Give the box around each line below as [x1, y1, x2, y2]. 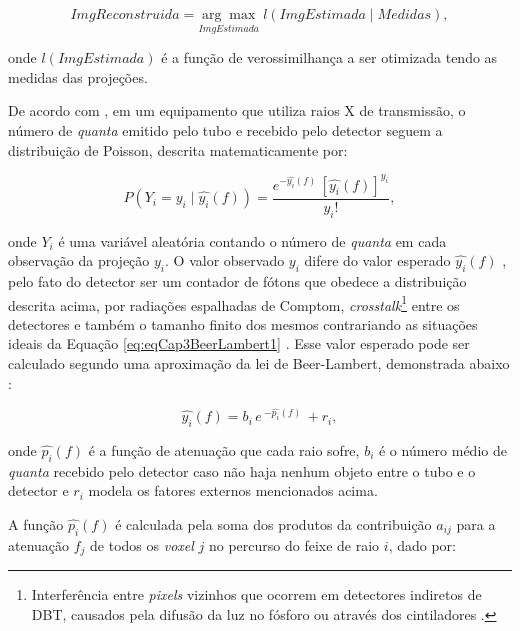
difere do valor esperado [304, 250, 451, 271]
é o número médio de [378, 439, 507, 460]
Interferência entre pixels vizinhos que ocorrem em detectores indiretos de [31, 584, 482, 605]
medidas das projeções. [8, 66, 148, 87]
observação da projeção [8, 250, 150, 271]
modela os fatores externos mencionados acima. [88, 480, 378, 501]
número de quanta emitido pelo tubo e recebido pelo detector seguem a [8, 120, 443, 140]
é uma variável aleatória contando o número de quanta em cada [58, 230, 447, 251]
